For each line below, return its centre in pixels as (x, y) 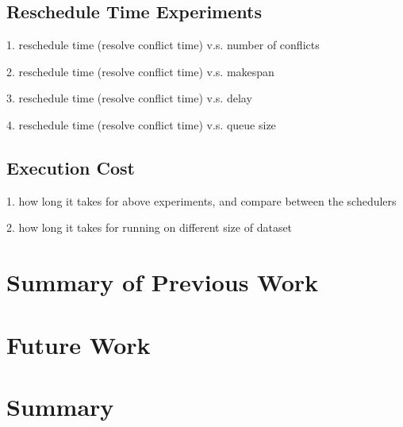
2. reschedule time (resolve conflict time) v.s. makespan (140, 71)
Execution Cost (71, 167)
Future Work (79, 344)
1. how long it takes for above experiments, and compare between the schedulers (201, 200)
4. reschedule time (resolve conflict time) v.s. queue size (141, 124)
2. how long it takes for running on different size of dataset (150, 227)
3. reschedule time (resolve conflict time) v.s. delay (129, 98)
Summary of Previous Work (163, 282)
